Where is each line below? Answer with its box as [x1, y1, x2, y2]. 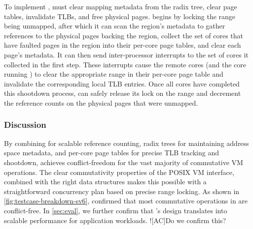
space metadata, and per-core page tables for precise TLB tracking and [4, 147, 219, 158]
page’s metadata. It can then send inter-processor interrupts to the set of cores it [4, 49, 249, 59]
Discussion [4, 118, 46, 131]
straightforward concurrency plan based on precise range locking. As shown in [4, 186, 240, 196]
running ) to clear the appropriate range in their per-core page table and [4, 69, 223, 79]
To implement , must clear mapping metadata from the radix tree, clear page [4, 1, 237, 11]
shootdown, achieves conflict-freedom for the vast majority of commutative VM [4, 157, 243, 167]
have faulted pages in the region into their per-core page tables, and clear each [4, 40, 241, 50]
